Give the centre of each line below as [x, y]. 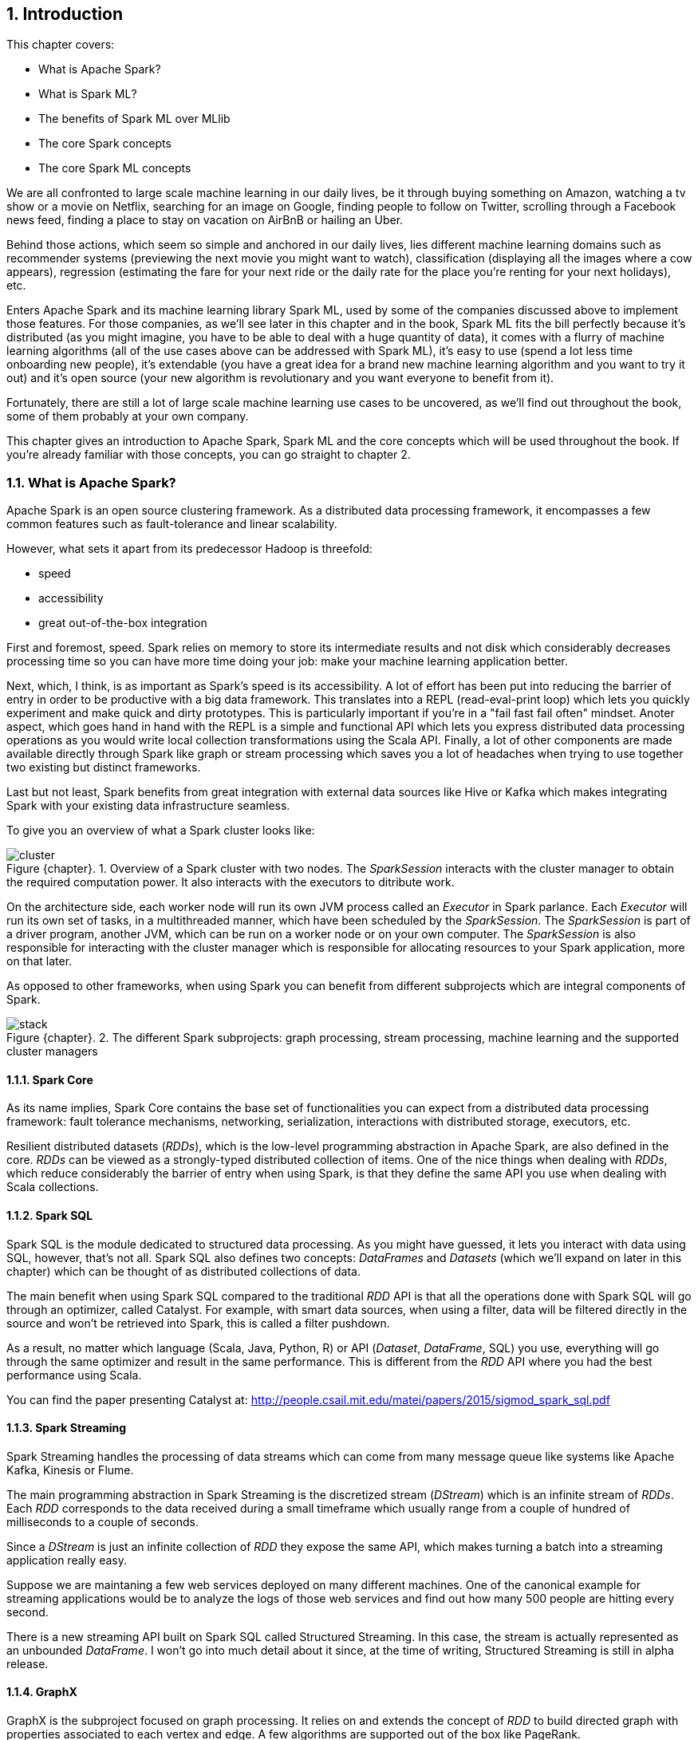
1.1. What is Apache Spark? [91, 482]
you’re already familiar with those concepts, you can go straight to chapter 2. [209, 455]
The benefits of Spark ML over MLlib [134, 119]
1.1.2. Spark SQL [50, 1215]
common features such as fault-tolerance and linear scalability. [172, 524]
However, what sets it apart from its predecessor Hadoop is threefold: [189, 549]
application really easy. [67, 1560]
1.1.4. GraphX [42, 1692]
